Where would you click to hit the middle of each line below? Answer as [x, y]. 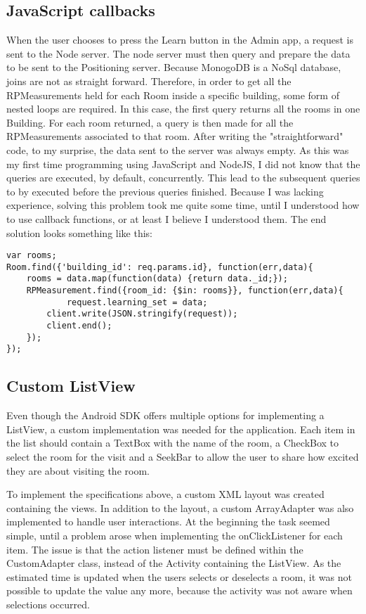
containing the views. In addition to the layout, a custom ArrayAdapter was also [180, 507]
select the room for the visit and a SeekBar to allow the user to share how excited [183, 456]
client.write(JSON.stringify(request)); [142, 314]
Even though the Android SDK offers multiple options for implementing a [165, 415]
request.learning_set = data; [137, 302]
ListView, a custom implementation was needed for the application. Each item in [181, 429]
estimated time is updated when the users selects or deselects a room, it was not [179, 576]
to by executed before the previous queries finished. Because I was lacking [165, 191]
